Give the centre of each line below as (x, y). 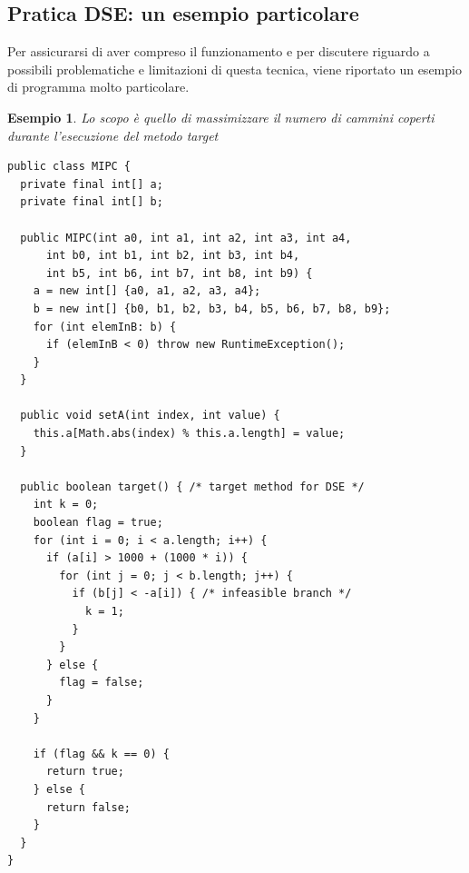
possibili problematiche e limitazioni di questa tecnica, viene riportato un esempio (234, 69)
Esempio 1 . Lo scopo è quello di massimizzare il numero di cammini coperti (221, 117)
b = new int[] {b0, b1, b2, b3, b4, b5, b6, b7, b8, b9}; (212, 308)
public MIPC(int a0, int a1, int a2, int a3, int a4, (186, 238)
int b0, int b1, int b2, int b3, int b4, (173, 256)
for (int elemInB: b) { (105, 327)
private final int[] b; (92, 202)
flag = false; (102, 683)
